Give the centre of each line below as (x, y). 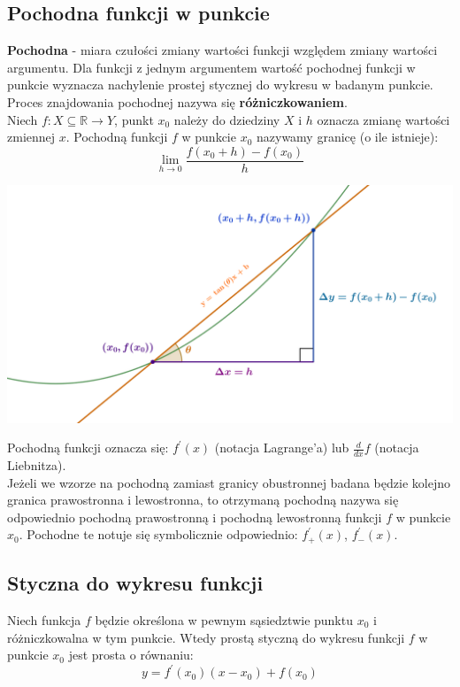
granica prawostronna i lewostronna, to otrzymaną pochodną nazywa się (203, 500)
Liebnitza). (37, 464)
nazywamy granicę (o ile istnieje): (347, 137)
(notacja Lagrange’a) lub (282, 448)
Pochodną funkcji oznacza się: (88, 448)
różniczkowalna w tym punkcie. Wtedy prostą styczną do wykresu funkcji (206, 637)
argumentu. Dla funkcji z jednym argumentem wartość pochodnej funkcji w (211, 67)
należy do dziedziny (227, 119)
